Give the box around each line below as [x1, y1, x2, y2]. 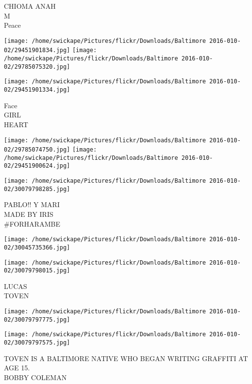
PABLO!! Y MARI [4, 199, 60, 210]
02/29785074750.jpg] [4, 146, 71, 154]
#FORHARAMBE [4, 218, 60, 229]
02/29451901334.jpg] [4, 86, 71, 94]
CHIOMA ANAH [4, 1, 56, 11]
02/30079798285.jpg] [4, 185, 71, 192]
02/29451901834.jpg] [4, 47, 71, 54]
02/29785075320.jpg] [4, 63, 71, 70]
